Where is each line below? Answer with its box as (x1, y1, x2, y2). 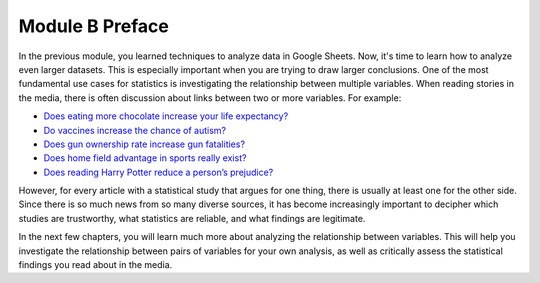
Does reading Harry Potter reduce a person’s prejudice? (43, 166, 274, 178)
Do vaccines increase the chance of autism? (43, 124, 227, 136)
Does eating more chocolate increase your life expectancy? (43, 110, 289, 122)
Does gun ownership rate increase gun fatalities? (43, 138, 245, 150)
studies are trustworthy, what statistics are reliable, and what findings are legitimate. (18, 212, 366, 224)
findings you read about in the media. (18, 259, 173, 271)
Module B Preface (18, 15, 169, 37)
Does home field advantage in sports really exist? (43, 152, 247, 164)
